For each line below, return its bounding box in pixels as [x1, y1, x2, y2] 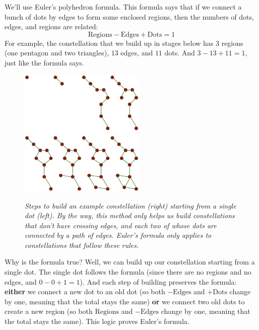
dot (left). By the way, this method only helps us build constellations [25, 210, 235, 221]
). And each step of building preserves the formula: [80, 276, 237, 287]
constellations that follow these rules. [25, 239, 139, 250]
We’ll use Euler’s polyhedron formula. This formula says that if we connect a [5, 2, 242, 12]
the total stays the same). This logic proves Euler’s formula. [5, 316, 189, 326]
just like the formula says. [5, 57, 84, 68]
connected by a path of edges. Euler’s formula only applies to [25, 230, 212, 240]
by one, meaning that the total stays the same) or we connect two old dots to [5, 296, 245, 306]
